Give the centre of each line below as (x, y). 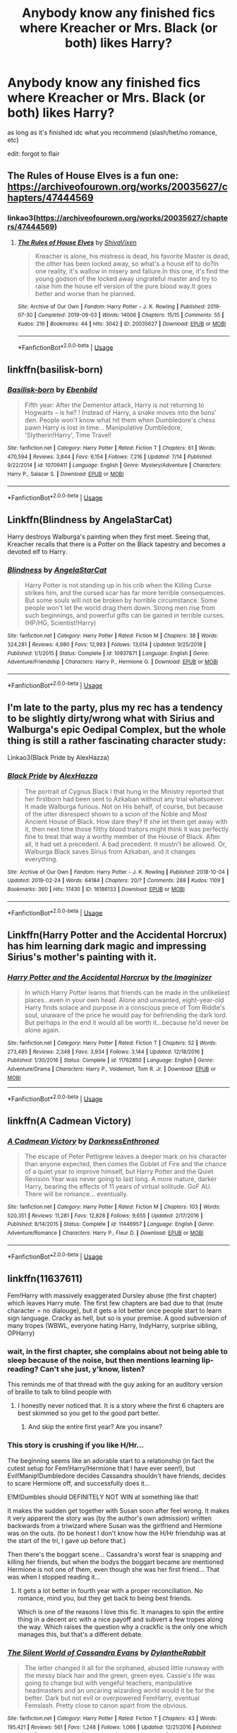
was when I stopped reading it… (54, 1577)
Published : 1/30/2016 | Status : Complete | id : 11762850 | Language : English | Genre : (111, 1061)
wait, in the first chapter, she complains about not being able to (117, 1351)
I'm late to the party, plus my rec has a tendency (115, 707)
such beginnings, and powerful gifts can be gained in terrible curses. (124, 616)
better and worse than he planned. (85, 293)
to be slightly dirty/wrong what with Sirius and (111, 718)
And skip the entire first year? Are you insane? (95, 1427)
